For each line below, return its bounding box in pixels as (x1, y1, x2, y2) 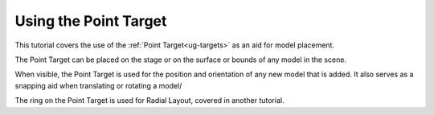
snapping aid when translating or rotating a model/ (14, 80, 182, 90)
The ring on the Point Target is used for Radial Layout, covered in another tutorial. (14, 96, 285, 105)
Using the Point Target (14, 12, 167, 30)
